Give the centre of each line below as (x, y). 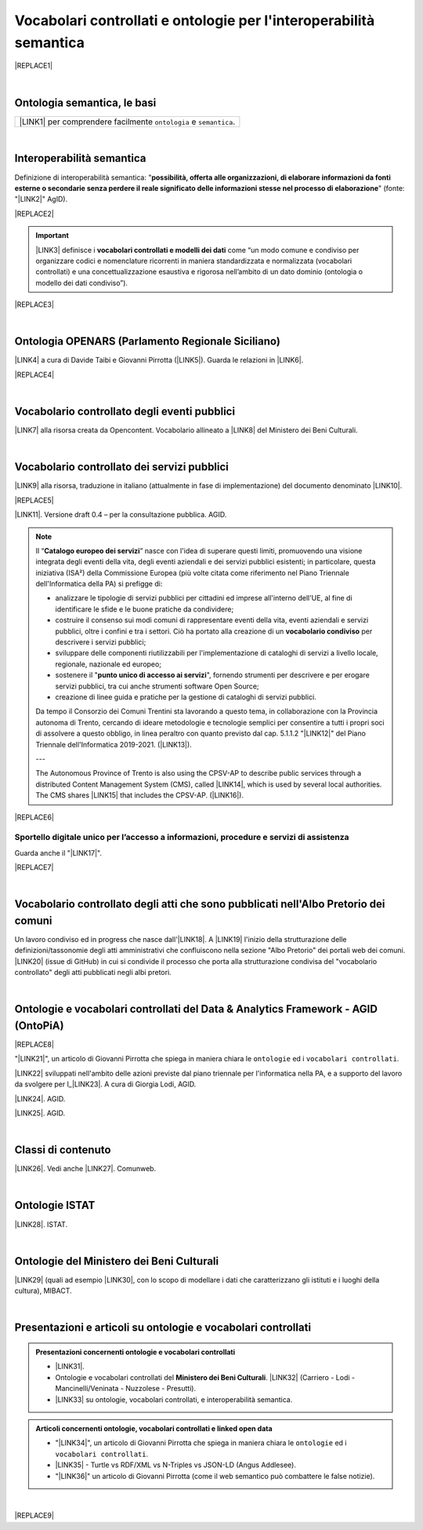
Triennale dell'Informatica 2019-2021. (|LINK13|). (114, 744)
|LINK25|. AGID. (40, 1113)
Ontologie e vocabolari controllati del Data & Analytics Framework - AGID (196, 1009)
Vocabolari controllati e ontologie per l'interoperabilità (195, 20)
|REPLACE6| (34, 817)
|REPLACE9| (34, 1516)
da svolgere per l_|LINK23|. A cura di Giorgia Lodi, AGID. (105, 1084)
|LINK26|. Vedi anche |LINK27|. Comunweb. (85, 1169)
